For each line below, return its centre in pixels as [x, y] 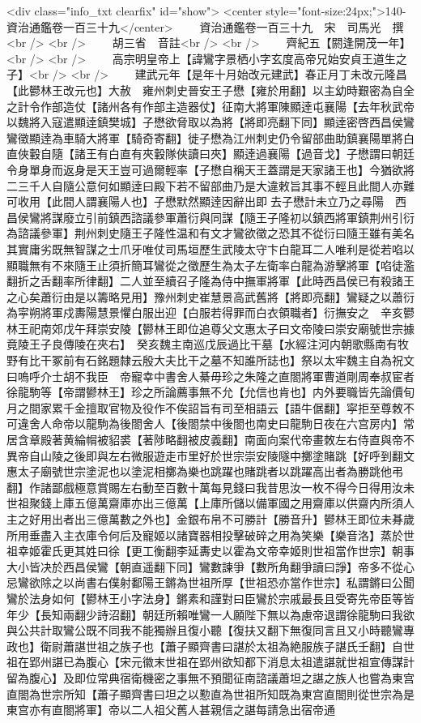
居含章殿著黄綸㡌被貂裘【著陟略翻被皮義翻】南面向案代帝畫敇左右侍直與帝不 [210, 440]
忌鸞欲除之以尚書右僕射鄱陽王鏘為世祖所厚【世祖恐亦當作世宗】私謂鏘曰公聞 [210, 582]
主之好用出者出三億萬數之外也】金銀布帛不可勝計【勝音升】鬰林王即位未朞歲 [210, 519]
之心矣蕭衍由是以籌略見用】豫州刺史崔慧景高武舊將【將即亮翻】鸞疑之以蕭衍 [210, 296]
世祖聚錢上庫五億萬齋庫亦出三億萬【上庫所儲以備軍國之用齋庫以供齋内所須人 [210, 503]
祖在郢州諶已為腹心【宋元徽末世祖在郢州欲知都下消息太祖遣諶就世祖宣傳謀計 [210, 662]
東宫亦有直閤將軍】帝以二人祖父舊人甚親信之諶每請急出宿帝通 [171, 710]
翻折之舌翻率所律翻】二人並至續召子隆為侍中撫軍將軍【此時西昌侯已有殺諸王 [210, 281]
